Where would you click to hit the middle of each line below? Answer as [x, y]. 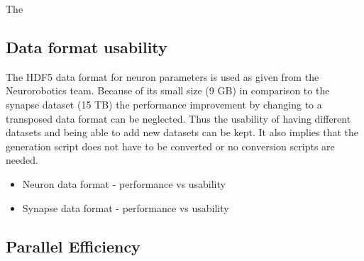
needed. [22, 160]
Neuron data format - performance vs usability [124, 183]
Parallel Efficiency [73, 246]
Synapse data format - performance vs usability [126, 207]
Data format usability [87, 46]
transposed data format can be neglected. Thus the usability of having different [178, 118]
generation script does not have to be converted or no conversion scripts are [170, 146]
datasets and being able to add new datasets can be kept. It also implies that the [182, 132]
